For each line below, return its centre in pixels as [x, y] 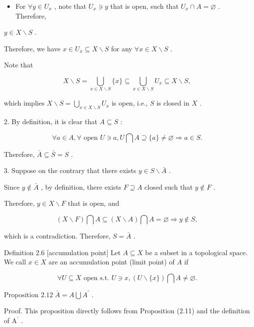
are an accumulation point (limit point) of [112, 262]
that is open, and [93, 203]
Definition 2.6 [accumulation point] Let [62, 252]
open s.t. [96, 278]
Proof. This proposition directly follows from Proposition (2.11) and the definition [127, 311]
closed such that [169, 186]
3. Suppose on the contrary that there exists [70, 170]
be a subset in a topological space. [196, 252]
